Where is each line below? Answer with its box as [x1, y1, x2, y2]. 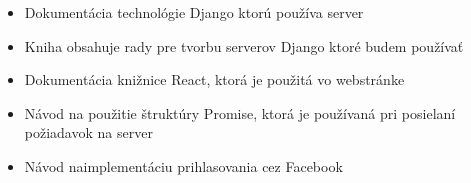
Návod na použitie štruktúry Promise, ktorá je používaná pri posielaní [24, 102, 456, 123]
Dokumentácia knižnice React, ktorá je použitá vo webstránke [24, 69, 405, 90]
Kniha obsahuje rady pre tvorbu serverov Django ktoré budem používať [24, 35, 464, 56]
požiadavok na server [24, 122, 153, 143]
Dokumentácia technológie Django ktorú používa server [24, 2, 364, 22]
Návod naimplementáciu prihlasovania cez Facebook [24, 155, 343, 176]
